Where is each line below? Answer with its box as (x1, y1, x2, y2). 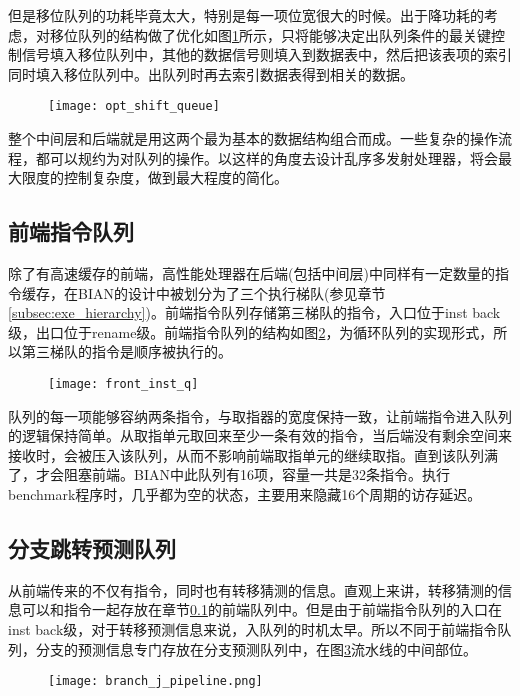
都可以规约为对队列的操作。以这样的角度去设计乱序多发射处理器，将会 (35, 147, 498, 168)
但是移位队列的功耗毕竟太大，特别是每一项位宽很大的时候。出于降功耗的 (8, 5, 484, 25)
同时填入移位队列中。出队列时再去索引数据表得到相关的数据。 (8, 63, 414, 84)
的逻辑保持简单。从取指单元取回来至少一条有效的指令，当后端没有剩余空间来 (8, 425, 512, 446)
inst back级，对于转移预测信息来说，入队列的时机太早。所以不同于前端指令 (8, 619, 498, 639)
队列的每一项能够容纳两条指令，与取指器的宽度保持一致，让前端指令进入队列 (8, 405, 512, 426)
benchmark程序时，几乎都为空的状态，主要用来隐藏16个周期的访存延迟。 (8, 484, 482, 505)
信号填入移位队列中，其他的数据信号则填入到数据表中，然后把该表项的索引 (21, 44, 512, 65)
